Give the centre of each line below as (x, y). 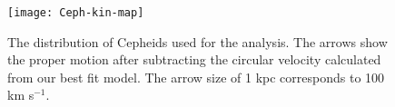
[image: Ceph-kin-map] (76, 13)
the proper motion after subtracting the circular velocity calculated (194, 59)
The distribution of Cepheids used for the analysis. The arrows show (197, 41)
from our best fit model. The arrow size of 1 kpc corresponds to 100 (196, 77)
